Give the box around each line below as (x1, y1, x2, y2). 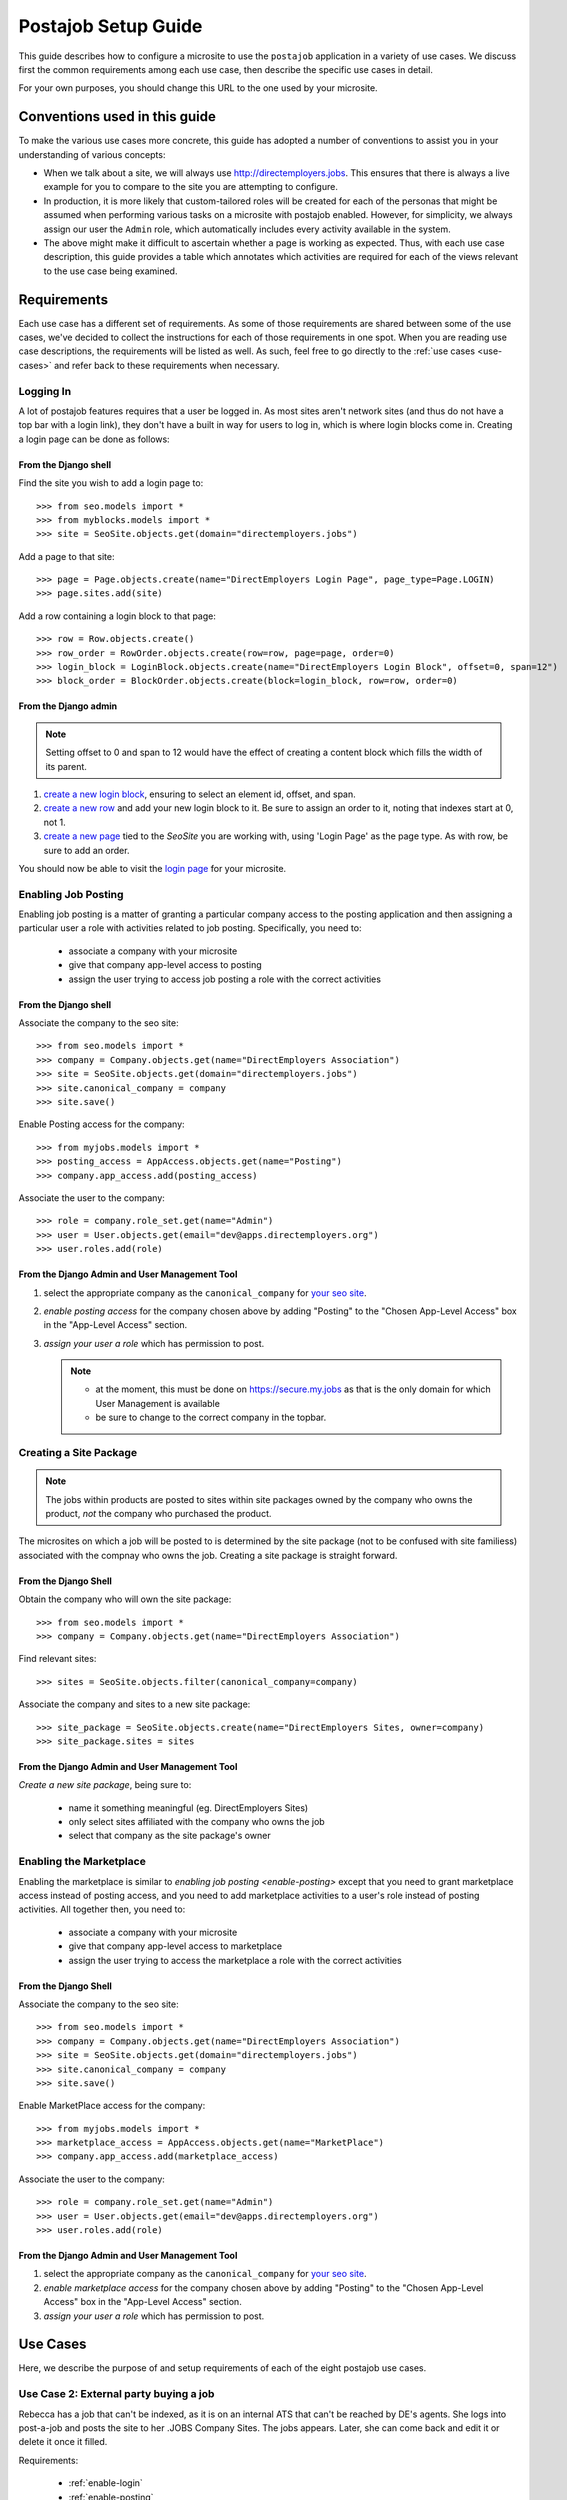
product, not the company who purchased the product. (45, 1507, 272, 1519)
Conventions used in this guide (18, 108, 217, 125)
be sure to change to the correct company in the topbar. (95, 1411, 327, 1424)
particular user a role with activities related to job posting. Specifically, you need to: (18, 922, 362, 934)
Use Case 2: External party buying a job (18, 2387, 215, 2401)
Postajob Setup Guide (18, 15, 203, 37)
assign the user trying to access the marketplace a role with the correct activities (68, 1954, 402, 1966)
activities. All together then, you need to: (18, 1903, 186, 1915)
